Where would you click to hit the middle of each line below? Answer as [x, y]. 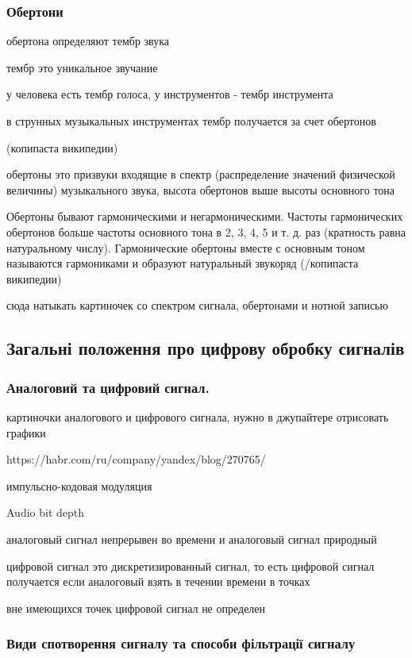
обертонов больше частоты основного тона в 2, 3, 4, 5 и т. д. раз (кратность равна [206, 231]
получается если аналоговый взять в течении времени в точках [158, 581]
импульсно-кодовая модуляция [79, 485]
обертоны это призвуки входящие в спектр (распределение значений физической [201, 174]
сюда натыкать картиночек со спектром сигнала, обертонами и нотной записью [197, 305]
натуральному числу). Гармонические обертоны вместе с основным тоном [186, 247]
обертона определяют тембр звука [88, 41]
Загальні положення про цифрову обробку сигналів [206, 348]
